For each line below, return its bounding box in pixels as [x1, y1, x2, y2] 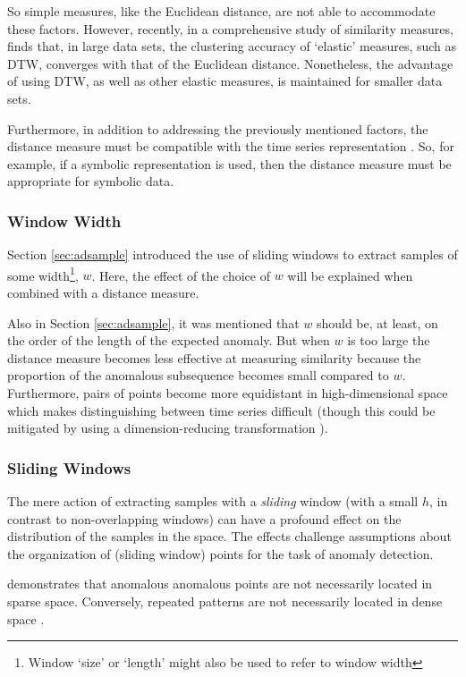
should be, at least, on [316, 313, 438, 332]
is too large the [347, 331, 430, 350]
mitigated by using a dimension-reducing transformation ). [7, 419, 328, 437]
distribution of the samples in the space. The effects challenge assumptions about [7, 527, 452, 546]
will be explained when [287, 266, 413, 284]
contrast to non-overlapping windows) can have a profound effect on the [7, 509, 402, 528]
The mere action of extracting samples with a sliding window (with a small [7, 491, 419, 510]
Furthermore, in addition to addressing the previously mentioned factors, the [7, 119, 428, 138]
